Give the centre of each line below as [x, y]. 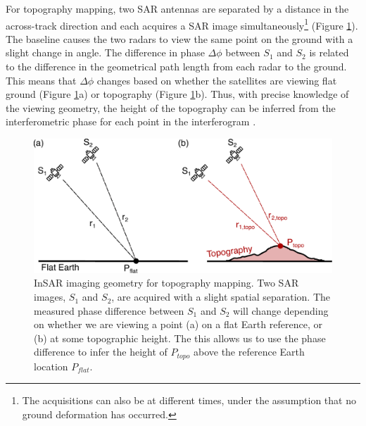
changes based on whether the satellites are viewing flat [217, 80]
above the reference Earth [249, 352]
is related [329, 52]
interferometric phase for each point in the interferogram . [131, 121]
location [51, 366]
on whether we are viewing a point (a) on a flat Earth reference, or [178, 324]
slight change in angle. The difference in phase [105, 52]
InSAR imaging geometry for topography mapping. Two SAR [166, 283]
